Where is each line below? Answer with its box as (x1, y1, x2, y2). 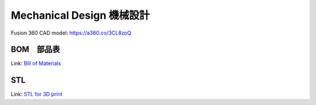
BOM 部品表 (11, 45, 60, 55)
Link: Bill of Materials (11, 60, 61, 67)
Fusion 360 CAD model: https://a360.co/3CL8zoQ (11, 29, 132, 36)
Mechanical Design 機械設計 (11, 9, 150, 22)
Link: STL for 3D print (11, 91, 63, 98)
